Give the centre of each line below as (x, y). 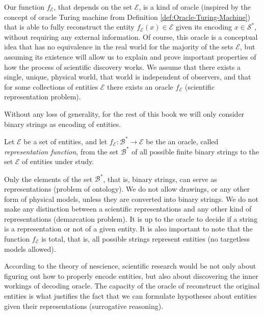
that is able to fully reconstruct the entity (69, 27)
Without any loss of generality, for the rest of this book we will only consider (124, 113)
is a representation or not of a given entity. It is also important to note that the (128, 229)
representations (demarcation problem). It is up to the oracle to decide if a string (131, 218)
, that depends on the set (93, 7)
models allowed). (30, 248)
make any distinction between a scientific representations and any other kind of (128, 209)
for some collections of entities (51, 86)
